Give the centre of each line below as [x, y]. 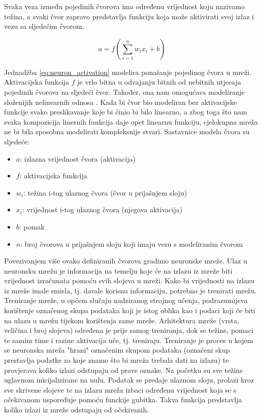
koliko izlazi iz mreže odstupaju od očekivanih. [77, 409]
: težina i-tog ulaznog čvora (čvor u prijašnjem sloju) [105, 192]
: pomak [32, 226]
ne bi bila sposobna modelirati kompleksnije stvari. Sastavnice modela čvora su [127, 131]
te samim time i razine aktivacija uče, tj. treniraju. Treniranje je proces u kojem [129, 340]
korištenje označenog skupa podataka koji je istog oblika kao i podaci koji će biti [130, 310]
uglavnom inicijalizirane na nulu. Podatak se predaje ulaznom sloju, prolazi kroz [129, 380]
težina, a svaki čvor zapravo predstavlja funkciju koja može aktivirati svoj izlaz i [129, 16]
